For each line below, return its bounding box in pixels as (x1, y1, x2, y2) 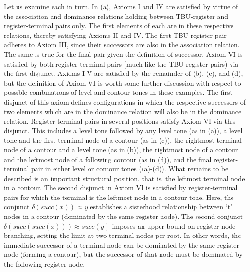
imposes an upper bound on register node (112, 220, 236, 231)
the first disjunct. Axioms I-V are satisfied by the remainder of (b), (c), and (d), (4, 68, 243, 78)
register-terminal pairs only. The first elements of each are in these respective (4, 20, 234, 31)
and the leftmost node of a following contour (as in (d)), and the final (4, 154, 212, 164)
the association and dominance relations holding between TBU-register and (4, 11, 229, 21)
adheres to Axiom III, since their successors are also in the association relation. (4, 39, 240, 50)
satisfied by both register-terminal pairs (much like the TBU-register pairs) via (4, 58, 239, 69)
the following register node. (4, 259, 85, 269)
